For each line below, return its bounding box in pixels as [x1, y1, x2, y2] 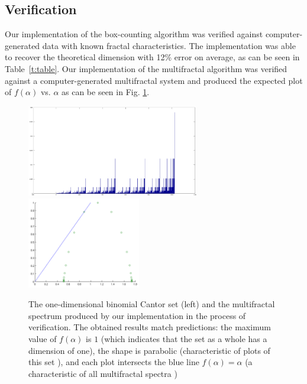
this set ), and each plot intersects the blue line [28, 356, 199, 368]
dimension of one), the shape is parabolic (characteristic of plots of [28, 344, 270, 356]
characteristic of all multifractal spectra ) [28, 367, 177, 379]
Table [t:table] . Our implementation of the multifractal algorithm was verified [5, 62, 287, 74]
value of [28, 333, 57, 345]
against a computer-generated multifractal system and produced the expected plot [5, 74, 303, 86]
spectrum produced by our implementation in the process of [28, 309, 246, 321]
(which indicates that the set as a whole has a [101, 333, 267, 345]
